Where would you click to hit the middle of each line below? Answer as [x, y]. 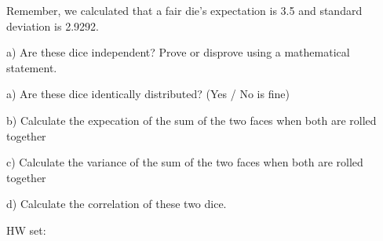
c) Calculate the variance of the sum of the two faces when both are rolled [185, 162]
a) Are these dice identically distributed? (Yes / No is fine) [148, 94]
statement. [32, 67]
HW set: [26, 230]
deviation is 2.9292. [53, 26]
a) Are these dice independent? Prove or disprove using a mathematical [178, 52]
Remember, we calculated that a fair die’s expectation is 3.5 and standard [184, 10]
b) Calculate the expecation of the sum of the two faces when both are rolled [191, 120]
